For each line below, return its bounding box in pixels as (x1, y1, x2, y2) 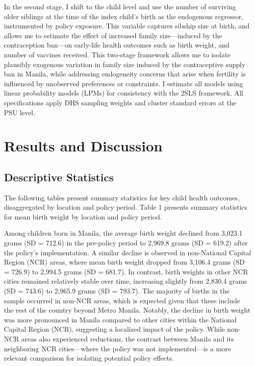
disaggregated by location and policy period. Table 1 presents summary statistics (4, 202, 248, 212)
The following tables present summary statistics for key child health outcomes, (4, 192, 240, 202)
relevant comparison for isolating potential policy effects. (4, 353, 174, 363)
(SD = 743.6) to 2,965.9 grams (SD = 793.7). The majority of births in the (4, 286, 229, 296)
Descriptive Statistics (4, 169, 114, 184)
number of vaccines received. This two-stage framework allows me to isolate (4, 49, 231, 59)
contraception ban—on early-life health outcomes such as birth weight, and (4, 40, 230, 50)
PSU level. (4, 107, 35, 117)
